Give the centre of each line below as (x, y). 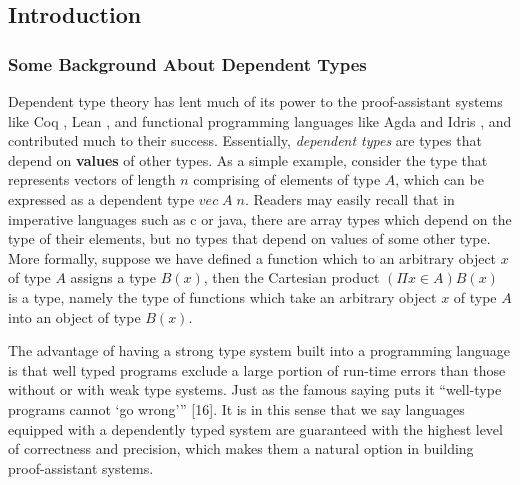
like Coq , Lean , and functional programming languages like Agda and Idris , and (260, 120)
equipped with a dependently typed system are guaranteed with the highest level (255, 428)
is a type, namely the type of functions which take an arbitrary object (222, 296)
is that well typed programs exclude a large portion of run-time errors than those (257, 369)
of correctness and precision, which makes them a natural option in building (241, 448)
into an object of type (74, 316)
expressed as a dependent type (101, 198)
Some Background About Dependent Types (187, 63)
